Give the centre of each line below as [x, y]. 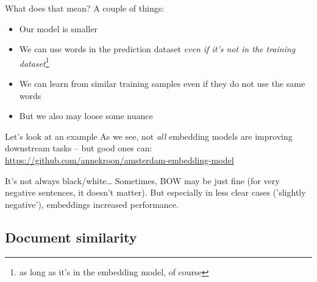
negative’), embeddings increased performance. [92, 204]
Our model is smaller [58, 28]
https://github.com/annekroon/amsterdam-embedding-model [119, 160]
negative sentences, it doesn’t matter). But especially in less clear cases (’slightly [155, 192]
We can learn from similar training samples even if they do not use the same [162, 84]
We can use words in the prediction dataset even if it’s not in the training [157, 49]
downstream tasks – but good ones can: [79, 148]
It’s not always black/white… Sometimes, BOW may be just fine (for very [142, 180]
